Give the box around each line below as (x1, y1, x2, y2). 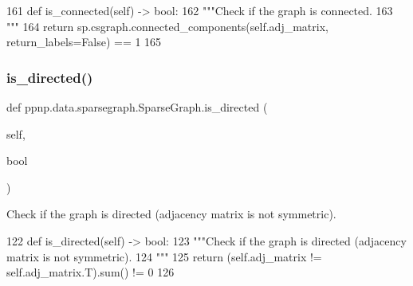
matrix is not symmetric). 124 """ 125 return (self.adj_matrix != (6, 248, 322, 264)
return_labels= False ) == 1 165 (6, 33, 162, 50)
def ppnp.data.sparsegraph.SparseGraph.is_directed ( (6, 99, 268, 115)
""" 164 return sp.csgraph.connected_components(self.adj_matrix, (6, 18, 328, 34)
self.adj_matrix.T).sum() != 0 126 (6, 264, 175, 280)
